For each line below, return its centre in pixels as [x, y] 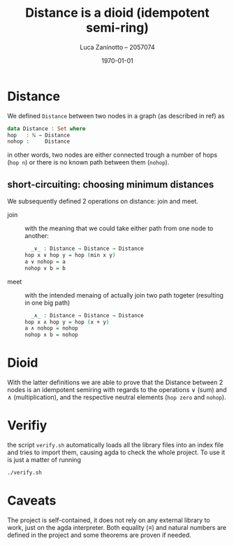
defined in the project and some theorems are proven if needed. [100, 535]
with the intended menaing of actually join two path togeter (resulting [124, 295]
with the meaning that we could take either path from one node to [119, 228]
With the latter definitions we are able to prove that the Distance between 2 [115, 382]
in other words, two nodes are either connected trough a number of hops [112, 155]
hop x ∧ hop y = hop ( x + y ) [67, 322]
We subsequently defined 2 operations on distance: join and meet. [103, 202]
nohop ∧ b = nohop [51, 335]
